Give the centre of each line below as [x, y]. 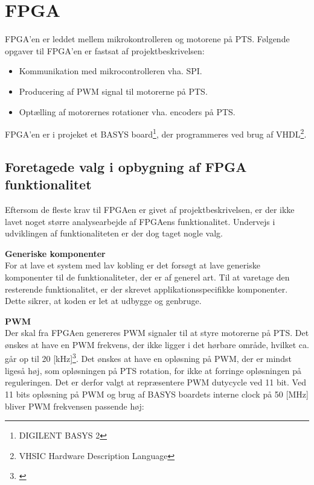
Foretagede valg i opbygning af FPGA [126, 166]
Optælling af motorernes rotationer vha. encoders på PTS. [127, 111]
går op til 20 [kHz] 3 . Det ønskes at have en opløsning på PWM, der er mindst [148, 358]
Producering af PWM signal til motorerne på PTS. [113, 91]
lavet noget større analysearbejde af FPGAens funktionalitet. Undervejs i [140, 221]
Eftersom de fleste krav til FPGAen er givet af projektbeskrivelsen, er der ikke [150, 209]
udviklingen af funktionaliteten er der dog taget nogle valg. [114, 233]
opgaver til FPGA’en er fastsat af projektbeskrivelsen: [105, 50]
